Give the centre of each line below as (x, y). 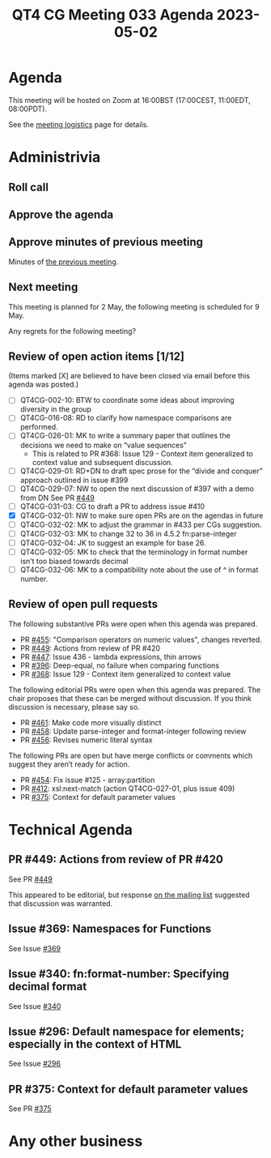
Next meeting (43, 287)
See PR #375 (30, 1109)
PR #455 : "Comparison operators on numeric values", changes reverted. (141, 639)
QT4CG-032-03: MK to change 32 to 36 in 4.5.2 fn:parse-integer (128, 533)
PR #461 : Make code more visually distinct (91, 722)
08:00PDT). (28, 109)
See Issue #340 (35, 1006)
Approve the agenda (61, 214)
